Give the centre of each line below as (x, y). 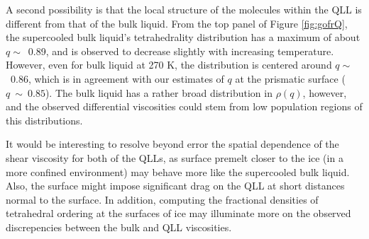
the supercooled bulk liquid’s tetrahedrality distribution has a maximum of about (183, 37)
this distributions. (44, 120)
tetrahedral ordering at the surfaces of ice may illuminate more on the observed (178, 213)
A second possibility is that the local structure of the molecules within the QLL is (184, 9)
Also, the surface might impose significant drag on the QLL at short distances (175, 186)
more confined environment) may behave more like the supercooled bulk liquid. (178, 171)
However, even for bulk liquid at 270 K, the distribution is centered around (169, 65)
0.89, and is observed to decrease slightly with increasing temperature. (181, 51)
